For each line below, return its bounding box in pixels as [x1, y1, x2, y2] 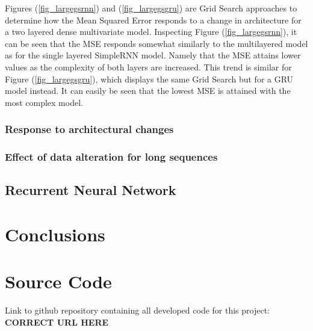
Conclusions [5, 222, 105, 246]
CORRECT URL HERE [5, 315, 109, 328]
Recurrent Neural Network [5, 181, 176, 199]
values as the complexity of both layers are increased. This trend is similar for [5, 60, 292, 73]
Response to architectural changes [5, 122, 174, 137]
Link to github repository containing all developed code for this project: [5, 304, 270, 317]
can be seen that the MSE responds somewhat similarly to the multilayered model [5, 37, 308, 49]
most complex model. [5, 96, 83, 108]
